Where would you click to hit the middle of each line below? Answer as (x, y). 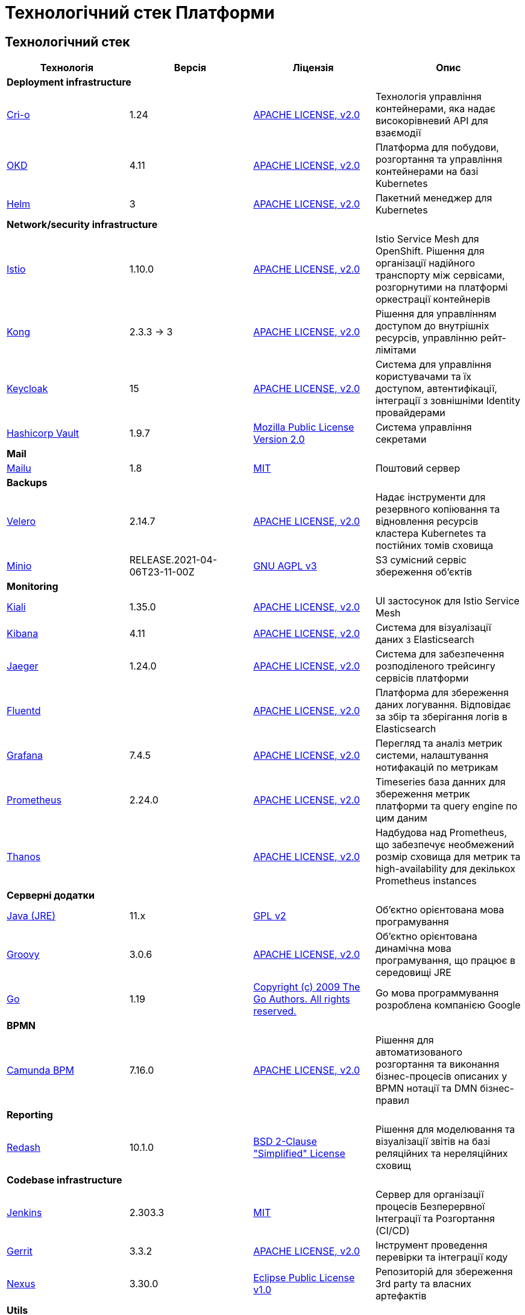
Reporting (30, 1115)
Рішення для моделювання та (445, 1130)
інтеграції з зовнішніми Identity (448, 401)
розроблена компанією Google (448, 1005)
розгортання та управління (439, 160)
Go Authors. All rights (302, 999)
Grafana (25, 756)
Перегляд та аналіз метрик (439, 743)
